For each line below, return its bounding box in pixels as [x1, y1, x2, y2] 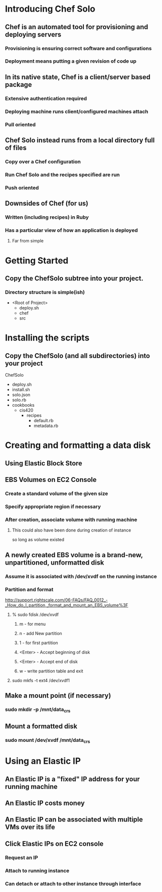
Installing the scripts [5, 332, 90, 343]
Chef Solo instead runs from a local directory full [5, 136, 155, 144]
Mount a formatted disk [5, 722, 78, 730]
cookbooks [12, 402, 35, 408]
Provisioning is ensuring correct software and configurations [5, 45, 152, 51]
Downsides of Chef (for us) [5, 199, 89, 207]
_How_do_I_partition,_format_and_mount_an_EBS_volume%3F [5, 602, 129, 608]
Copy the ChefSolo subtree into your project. [5, 274, 144, 282]
